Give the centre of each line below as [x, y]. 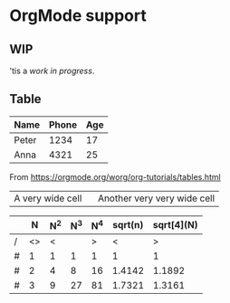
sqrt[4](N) [175, 225]
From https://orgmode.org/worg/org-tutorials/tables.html [115, 176]
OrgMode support [78, 16]
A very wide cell [48, 198]
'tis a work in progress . [52, 71]
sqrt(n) [128, 225]
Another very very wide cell [157, 198]
